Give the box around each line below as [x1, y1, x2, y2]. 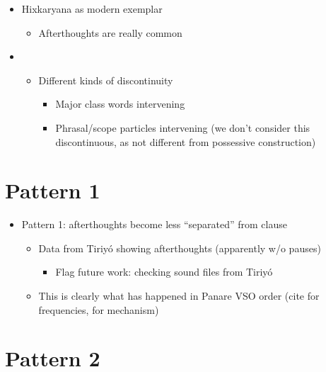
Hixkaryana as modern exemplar [21, 1, 163, 16]
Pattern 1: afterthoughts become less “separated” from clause [21, 217, 287, 232]
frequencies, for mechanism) [38, 302, 159, 317]
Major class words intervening [55, 96, 185, 111]
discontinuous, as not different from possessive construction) [55, 134, 316, 149]
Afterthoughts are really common [38, 25, 182, 40]
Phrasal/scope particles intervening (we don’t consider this [55, 120, 310, 135]
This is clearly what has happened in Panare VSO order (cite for [38, 288, 320, 303]
